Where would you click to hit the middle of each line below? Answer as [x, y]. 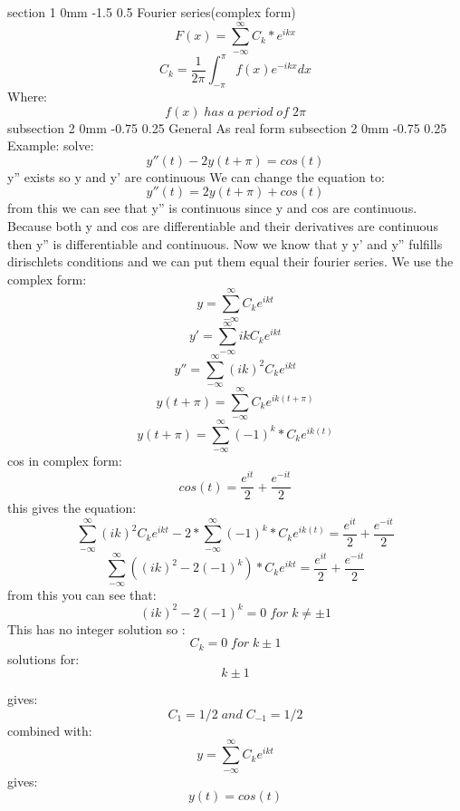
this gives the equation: [72, 508]
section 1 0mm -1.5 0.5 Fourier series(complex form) [152, 12]
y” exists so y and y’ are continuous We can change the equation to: [196, 176]
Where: [27, 97]
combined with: [50, 730]
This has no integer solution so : [96, 628]
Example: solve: [51, 145]
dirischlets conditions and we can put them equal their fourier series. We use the [230, 261]
